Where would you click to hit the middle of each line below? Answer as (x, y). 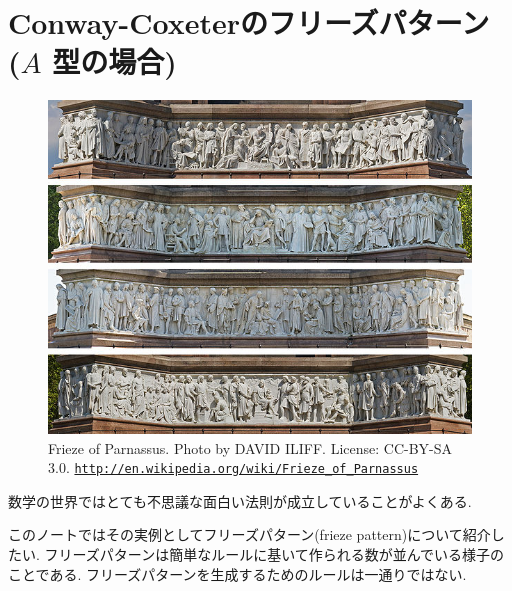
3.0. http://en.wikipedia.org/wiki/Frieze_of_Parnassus (233, 467)
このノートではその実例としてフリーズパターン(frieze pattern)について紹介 (249, 534)
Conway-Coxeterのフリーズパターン (249, 22)
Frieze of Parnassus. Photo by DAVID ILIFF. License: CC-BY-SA (250, 447)
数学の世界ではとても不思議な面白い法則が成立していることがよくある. (240, 500)
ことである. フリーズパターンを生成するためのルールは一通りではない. (237, 573)
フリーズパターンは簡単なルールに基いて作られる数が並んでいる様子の (274, 553)
